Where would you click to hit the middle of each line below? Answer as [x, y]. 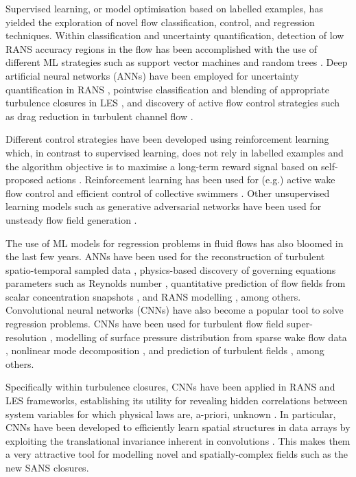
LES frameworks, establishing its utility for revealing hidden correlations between [177, 400]
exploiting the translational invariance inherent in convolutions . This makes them [178, 440]
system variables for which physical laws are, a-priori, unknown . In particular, [171, 414]
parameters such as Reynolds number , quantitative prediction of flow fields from [176, 283]
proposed [24, 179]
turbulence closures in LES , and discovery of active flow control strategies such [173, 103]
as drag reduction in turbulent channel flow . [99, 116]
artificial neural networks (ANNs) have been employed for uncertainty [152, 75]
